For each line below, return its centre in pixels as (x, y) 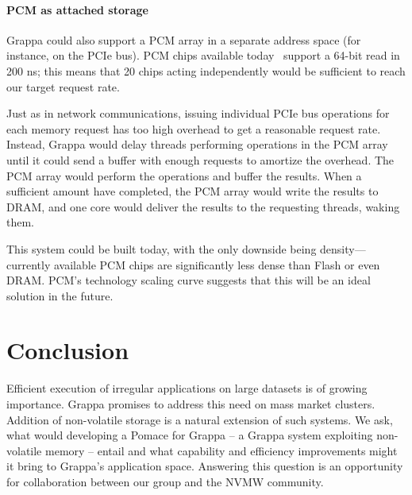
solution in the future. (60, 295)
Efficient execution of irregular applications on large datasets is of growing (187, 388)
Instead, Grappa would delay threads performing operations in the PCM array (197, 144)
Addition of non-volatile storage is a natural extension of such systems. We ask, (200, 419)
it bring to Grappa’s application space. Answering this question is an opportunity (205, 466)
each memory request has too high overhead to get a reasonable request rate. (194, 128)
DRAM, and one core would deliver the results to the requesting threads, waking (203, 206)
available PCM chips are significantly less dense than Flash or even (217, 264)
